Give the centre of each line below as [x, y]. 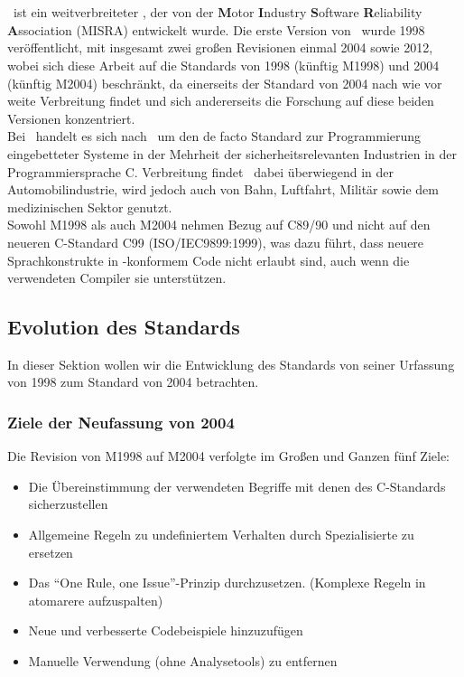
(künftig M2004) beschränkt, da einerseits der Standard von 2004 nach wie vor [225, 83]
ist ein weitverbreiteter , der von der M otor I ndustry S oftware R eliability [218, 12]
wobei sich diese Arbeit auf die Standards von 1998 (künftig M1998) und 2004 [223, 65]
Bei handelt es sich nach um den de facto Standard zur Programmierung [214, 136]
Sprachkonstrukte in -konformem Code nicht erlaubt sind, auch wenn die [209, 260]
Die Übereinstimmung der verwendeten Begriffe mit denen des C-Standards [237, 486]
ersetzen [51, 552]
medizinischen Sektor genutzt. [90, 207]
